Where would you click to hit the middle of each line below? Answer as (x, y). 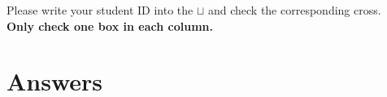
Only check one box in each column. (110, 25)
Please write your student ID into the (100, 10)
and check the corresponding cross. (294, 10)
